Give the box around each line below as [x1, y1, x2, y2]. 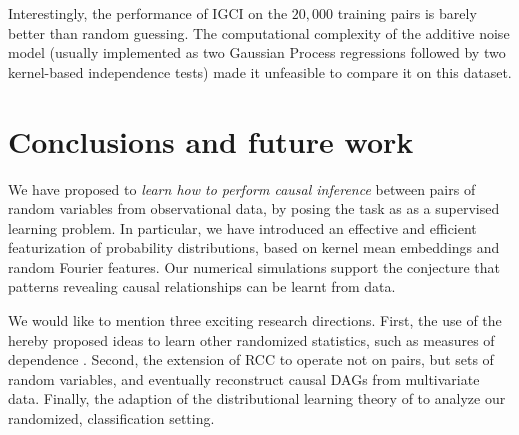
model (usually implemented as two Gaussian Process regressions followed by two [8, 42, 506, 63]
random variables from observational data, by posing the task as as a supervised [8, 198, 500, 219]
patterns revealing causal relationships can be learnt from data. [8, 276, 396, 297]
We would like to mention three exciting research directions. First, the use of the [8, 310, 502, 331]
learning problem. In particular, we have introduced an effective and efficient [8, 217, 477, 238]
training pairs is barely [337, 3, 477, 23]
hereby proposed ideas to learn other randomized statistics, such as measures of [8, 329, 495, 350]
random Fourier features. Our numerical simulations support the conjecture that [8, 256, 501, 277]
